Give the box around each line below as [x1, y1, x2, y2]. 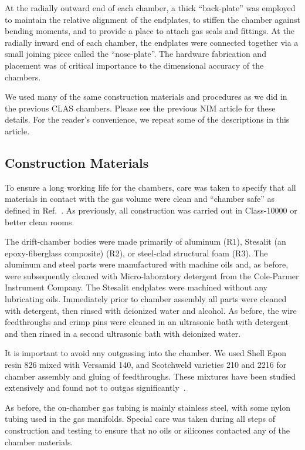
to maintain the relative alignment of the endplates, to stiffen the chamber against [5, 13, 300, 25]
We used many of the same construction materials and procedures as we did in [5, 90, 287, 103]
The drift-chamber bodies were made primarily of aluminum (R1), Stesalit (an [5, 235, 286, 248]
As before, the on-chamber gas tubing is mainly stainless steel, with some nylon [5, 401, 291, 413]
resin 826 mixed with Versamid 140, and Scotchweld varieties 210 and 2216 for [5, 358, 287, 371]
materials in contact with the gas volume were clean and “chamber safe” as [5, 192, 275, 205]
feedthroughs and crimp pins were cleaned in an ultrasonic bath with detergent [5, 316, 289, 328]
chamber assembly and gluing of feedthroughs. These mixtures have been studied [5, 370, 296, 382]
